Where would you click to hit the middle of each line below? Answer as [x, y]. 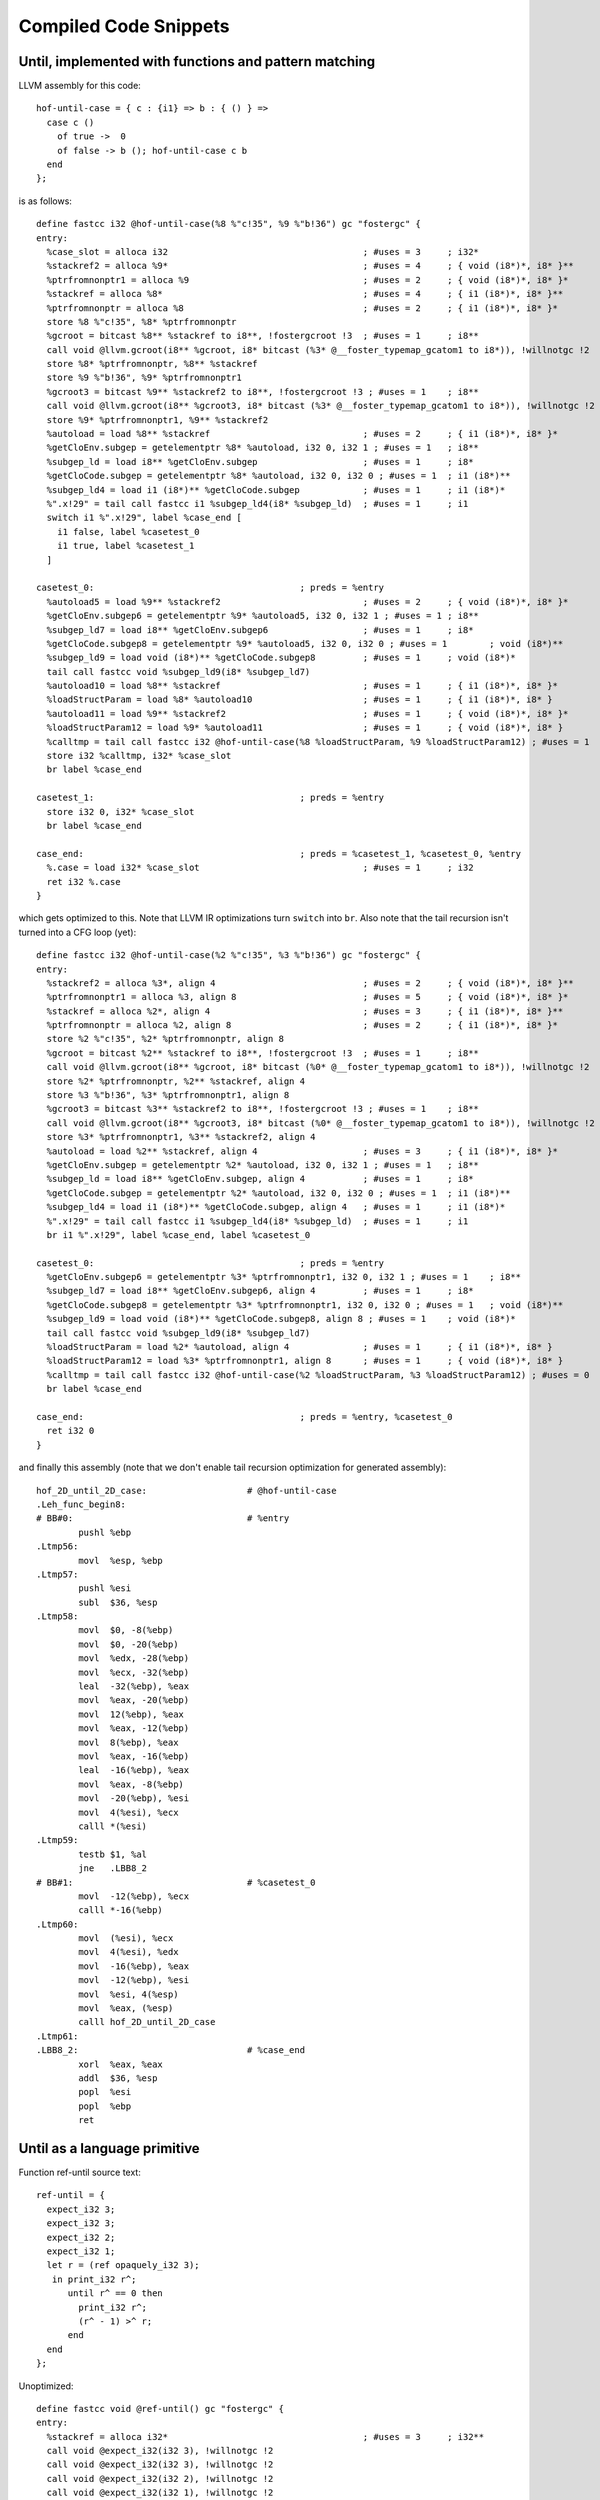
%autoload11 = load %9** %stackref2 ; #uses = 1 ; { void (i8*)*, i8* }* [307, 713]
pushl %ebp [105, 1532]
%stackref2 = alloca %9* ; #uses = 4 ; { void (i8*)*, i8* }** [310, 266]
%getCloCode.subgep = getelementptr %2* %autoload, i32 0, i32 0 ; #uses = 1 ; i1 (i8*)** [278, 1193]
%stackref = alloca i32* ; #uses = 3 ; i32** [265, 2436]
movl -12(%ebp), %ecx [134, 1896]
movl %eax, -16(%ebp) [134, 1756]
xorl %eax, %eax [121, 2064]
